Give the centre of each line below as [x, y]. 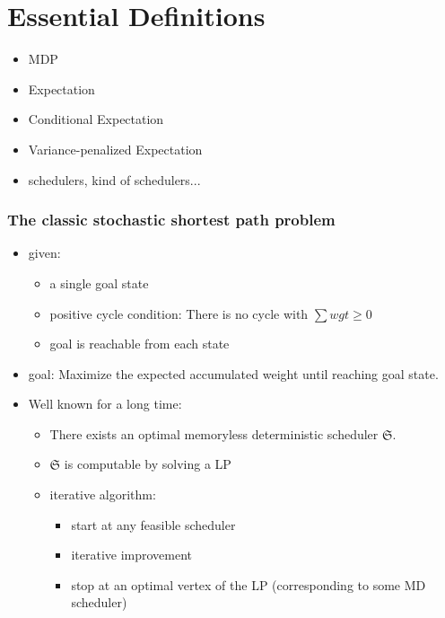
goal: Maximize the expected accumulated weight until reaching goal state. [233, 373]
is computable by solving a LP [148, 464]
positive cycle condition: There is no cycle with [179, 313]
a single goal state [99, 283]
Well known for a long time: [105, 404]
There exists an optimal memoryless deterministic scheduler [214, 433]
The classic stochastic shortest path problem [171, 220]
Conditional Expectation [96, 119]
